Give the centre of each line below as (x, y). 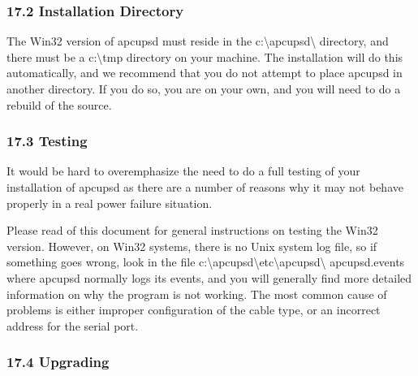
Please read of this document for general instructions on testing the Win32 (192, 230)
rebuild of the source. (59, 104)
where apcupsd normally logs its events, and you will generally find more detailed (209, 277)
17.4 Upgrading (58, 362)
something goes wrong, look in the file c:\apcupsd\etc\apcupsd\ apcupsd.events (206, 262)
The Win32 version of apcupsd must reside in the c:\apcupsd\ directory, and (198, 41)
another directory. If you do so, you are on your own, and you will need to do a (204, 89)
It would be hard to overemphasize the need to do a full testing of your (183, 171)
